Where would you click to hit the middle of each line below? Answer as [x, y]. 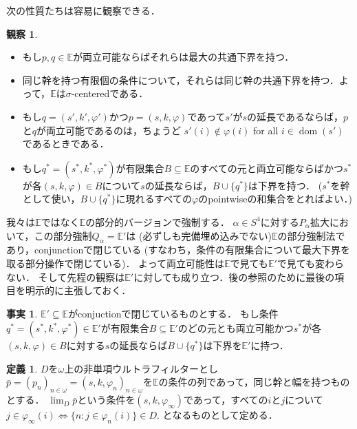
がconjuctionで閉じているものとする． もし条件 [173, 313]
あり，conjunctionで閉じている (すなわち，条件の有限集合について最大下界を [178, 250]
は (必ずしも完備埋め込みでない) [199, 235]
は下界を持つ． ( [285, 185]
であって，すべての [226, 400]
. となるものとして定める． [217, 415]
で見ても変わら [311, 263]
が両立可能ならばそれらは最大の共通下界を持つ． [183, 57]
